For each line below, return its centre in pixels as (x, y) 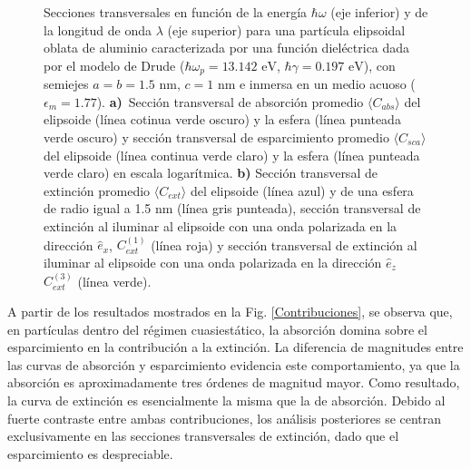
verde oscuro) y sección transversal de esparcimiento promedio (216, 137)
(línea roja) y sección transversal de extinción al (284, 244)
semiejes (66, 84)
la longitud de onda (98, 29)
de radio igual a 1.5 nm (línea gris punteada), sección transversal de (232, 208)
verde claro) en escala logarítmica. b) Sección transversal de (211, 173)
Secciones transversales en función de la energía (176, 12)
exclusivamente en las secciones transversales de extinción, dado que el (203, 436)
